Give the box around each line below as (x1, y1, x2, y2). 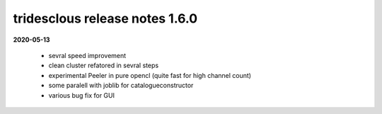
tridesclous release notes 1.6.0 (13, 11, 198, 26)
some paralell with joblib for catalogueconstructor (48, 81, 194, 90)
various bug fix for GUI (48, 91, 115, 99)
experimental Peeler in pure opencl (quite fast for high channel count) (48, 71, 251, 79)
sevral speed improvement (48, 51, 127, 59)
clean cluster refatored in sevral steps (48, 61, 159, 70)
